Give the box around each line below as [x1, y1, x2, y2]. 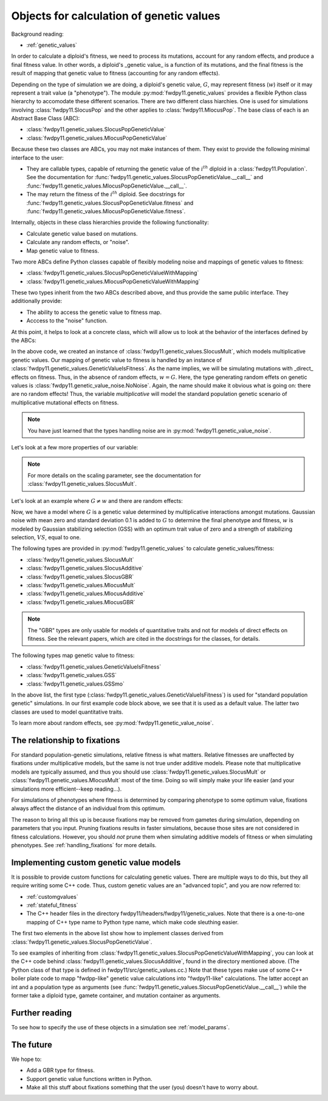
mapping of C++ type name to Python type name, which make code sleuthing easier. [26, 918, 239, 925]
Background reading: [11, 30, 64, 38]
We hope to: [11, 1055, 42, 1063]
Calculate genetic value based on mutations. [26, 230, 138, 237]
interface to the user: [11, 154, 64, 161]
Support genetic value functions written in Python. [26, 1075, 152, 1082]
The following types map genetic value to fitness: [11, 652, 135, 659]
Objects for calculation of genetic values [11, 9, 221, 22]
